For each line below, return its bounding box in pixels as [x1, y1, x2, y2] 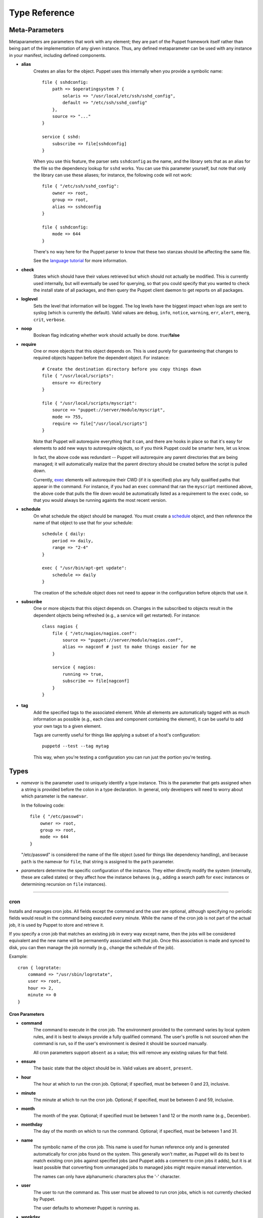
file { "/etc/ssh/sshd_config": [42, 183, 119, 189]
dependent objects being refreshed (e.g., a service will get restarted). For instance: [33, 612, 201, 618]
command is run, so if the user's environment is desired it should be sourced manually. [33, 1041, 208, 1047]
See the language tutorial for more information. [33, 258, 128, 264]
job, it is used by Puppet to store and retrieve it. [9, 922, 104, 928]
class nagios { [42, 624, 78, 629]
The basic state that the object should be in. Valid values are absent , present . [33, 1065, 193, 1071]
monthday [21, 1122, 43, 1127]
